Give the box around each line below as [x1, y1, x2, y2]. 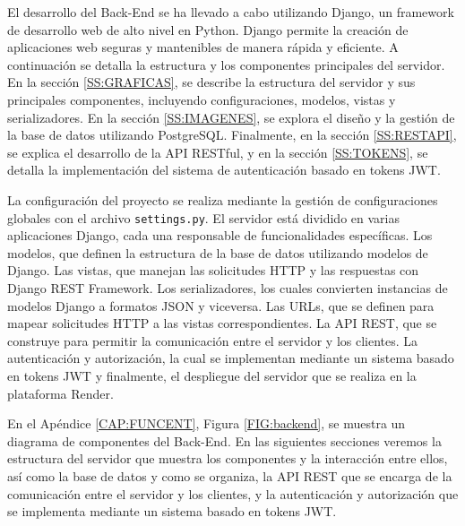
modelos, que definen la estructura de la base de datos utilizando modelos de [7, 243, 428, 262]
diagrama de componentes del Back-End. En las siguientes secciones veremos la [7, 431, 442, 450]
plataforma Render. [7, 384, 114, 402]
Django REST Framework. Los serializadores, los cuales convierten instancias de [7, 278, 448, 297]
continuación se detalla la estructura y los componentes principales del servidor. [7, 55, 445, 73]
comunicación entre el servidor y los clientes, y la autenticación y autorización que [7, 484, 459, 503]
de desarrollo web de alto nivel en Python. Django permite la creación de [7, 20, 409, 39]
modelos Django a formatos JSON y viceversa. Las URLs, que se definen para [7, 296, 435, 315]
